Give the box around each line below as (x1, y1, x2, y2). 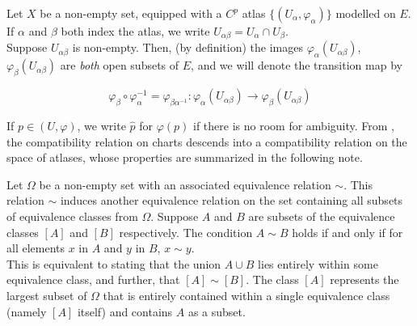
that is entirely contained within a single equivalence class (103, 286, 390, 303)
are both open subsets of (60, 57, 179, 74)
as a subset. (187, 303, 246, 320)
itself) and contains (77, 303, 173, 320)
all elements (6, 239, 65, 256)
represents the (330, 271, 399, 288)
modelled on (335, 5, 396, 21)
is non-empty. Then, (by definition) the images (72, 39, 303, 56)
